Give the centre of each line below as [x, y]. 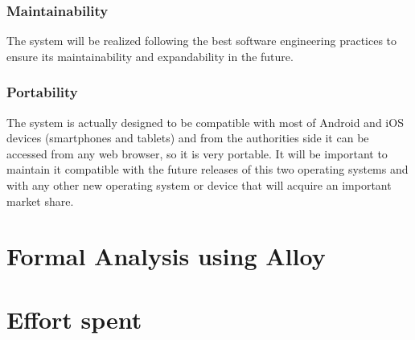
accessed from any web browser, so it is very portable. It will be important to [197, 153]
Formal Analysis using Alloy [166, 256]
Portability [42, 92]
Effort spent [74, 319]
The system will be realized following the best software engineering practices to [202, 41]
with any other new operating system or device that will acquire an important [199, 185]
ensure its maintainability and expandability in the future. [150, 56]
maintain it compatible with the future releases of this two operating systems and [207, 169]
